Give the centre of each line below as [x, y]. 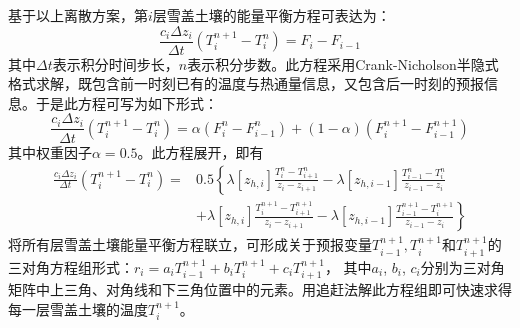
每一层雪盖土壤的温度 [78, 308]
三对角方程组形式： [71, 266]
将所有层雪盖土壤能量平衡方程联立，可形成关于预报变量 [190, 244]
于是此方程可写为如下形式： [126, 102]
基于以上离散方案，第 [78, 15]
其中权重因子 [50, 151]
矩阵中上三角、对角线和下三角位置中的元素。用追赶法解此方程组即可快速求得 [260, 289]
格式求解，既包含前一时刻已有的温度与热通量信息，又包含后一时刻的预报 [246, 83]
